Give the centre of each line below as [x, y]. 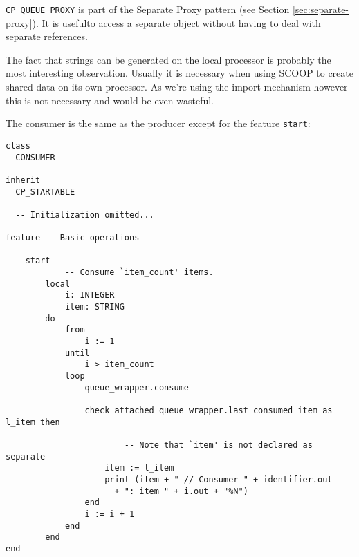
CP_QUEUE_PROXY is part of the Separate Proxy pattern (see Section [148, 9]
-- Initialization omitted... [85, 215]
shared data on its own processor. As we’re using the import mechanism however [177, 87]
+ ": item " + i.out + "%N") [181, 491]
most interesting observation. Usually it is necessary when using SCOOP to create [179, 73]
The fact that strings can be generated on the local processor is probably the [168, 59]
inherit [23, 180]
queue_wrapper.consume [137, 387]
